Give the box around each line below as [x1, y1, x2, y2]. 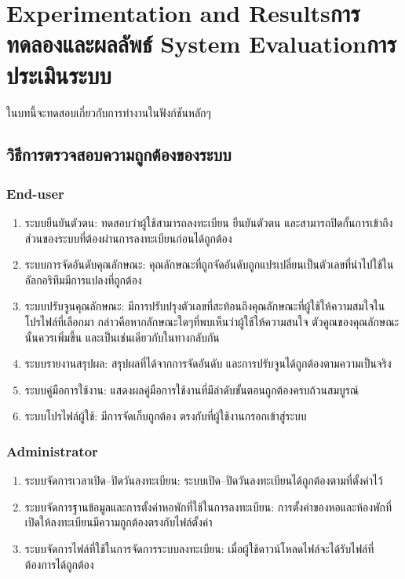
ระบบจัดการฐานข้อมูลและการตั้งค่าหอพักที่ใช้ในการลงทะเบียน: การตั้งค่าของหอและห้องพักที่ [24, 498, 392, 515]
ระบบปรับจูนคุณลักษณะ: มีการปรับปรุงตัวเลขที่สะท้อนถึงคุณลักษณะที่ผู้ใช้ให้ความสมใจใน [24, 298, 385, 314]
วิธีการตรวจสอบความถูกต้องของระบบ [6, 142, 232, 167]
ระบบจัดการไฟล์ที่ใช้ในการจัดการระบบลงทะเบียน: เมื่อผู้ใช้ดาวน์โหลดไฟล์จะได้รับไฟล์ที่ [24, 541, 374, 557]
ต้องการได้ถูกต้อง [24, 555, 94, 572]
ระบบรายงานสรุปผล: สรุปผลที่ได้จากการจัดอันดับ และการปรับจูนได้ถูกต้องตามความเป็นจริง [24, 355, 392, 372]
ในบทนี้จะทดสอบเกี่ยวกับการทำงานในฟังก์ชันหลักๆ [6, 104, 211, 120]
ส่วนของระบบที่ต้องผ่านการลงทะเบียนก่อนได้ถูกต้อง [24, 229, 232, 246]
